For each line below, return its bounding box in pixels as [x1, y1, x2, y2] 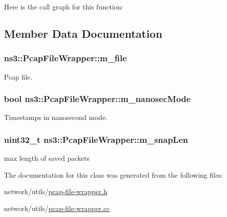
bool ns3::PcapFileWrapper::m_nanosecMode [4, 93, 191, 105]
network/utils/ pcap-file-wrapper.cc [4, 203, 110, 213]
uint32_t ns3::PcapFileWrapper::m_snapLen [4, 133, 188, 145]
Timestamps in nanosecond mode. [4, 112, 108, 122]
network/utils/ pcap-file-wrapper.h [4, 186, 108, 197]
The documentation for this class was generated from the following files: [4, 169, 224, 180]
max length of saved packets [4, 153, 90, 163]
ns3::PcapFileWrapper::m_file [4, 52, 127, 64]
